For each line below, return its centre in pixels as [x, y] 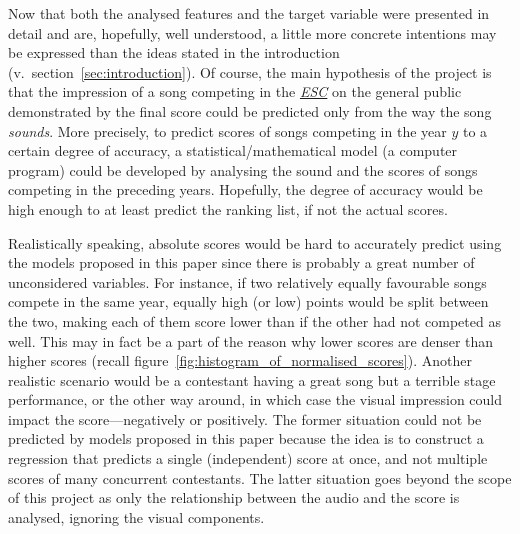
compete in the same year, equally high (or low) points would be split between [248, 301]
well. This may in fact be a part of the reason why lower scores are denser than [251, 340]
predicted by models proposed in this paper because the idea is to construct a [246, 438]
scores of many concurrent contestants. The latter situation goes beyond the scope [260, 477]
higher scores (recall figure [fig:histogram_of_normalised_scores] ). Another [240, 360]
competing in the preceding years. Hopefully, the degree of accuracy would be [245, 189]
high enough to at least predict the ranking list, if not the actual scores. [228, 208]
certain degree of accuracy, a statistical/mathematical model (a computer [233, 150]
